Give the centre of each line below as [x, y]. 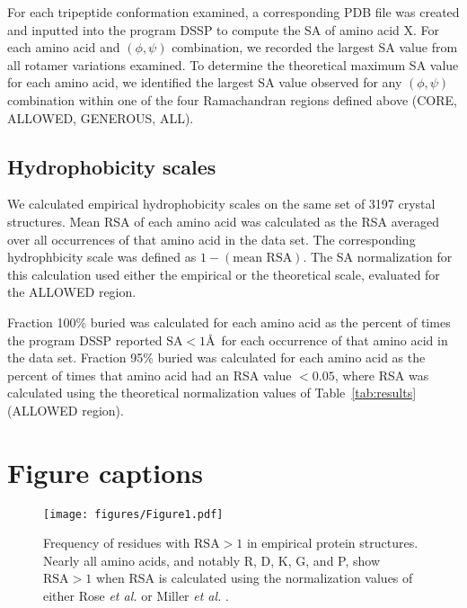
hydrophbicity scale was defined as [102, 257]
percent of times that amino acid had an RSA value [150, 375]
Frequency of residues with [117, 543]
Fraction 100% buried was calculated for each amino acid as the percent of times [229, 322]
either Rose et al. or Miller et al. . [136, 596]
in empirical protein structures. [332, 543]
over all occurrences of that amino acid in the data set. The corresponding [211, 239]
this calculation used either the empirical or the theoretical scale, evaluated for [224, 274]
